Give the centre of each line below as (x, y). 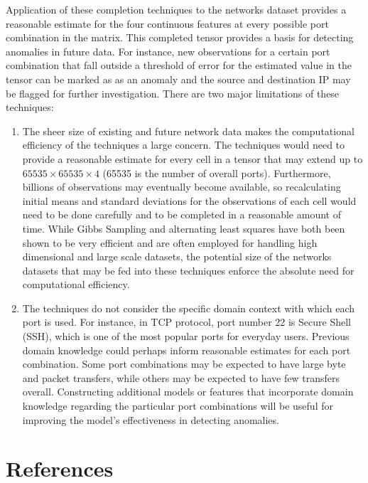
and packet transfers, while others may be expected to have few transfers (181, 377)
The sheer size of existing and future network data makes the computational (188, 131)
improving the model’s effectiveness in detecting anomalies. (151, 419)
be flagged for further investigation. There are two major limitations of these (173, 93)
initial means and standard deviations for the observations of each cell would (189, 200)
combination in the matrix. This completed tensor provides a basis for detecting (180, 37)
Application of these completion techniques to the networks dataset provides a (176, 9)
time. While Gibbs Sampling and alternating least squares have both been (184, 228)
